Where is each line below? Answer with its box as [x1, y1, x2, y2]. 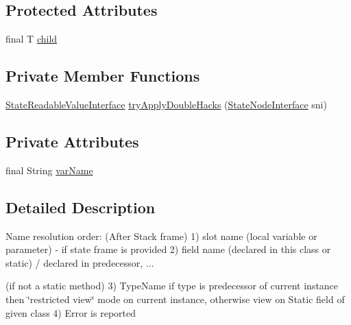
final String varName [5, 162, 93, 177]
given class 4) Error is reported [5, 305, 136, 320]
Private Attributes [5, 130, 139, 152]
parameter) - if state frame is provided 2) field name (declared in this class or [5, 242, 331, 256]
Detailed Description [5, 196, 156, 217]
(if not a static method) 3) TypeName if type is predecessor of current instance [5, 278, 339, 293]
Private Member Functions [5, 65, 200, 86]
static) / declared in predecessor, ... [5, 255, 154, 269]
